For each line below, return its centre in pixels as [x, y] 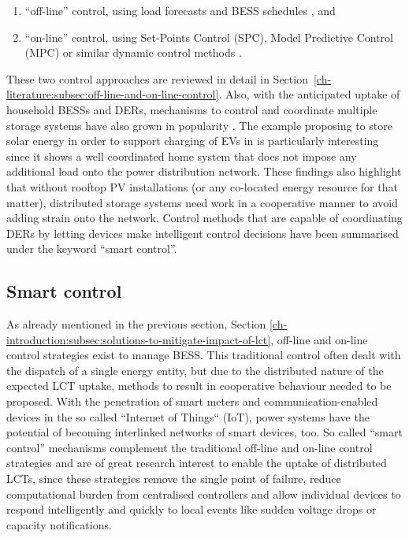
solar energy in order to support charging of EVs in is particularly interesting [193, 141]
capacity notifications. [59, 524]
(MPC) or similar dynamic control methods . [133, 52]
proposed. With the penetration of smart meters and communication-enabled [192, 401]
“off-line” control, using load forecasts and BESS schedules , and [180, 10]
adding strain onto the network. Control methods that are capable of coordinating [204, 218]
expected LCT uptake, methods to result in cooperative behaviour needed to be [199, 386]
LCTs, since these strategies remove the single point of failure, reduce [174, 479]
